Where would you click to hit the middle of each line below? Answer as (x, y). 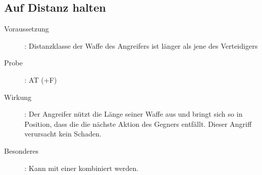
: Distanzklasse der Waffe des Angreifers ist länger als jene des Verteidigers (141, 45)
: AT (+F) (41, 79)
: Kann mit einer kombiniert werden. (82, 168)
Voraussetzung (27, 29)
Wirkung (18, 97)
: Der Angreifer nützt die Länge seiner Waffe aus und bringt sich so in (134, 114)
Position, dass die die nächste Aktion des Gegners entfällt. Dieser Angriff (138, 124)
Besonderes (21, 150)
